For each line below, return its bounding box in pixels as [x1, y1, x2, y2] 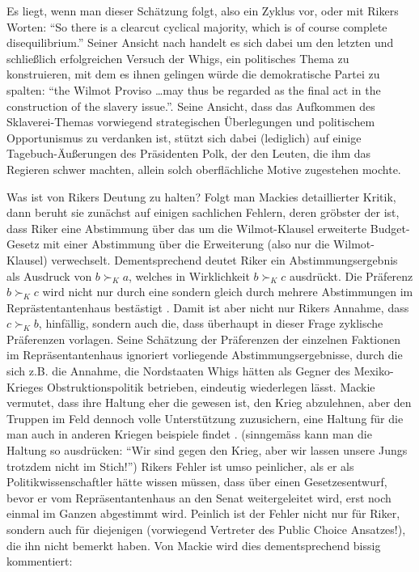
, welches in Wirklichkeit [129, 267, 250, 284]
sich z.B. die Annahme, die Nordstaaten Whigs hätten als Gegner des [6, 362, 351, 379]
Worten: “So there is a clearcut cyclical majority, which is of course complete [6, 18, 387, 35]
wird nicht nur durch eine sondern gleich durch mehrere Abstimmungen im [42, 283, 413, 300]
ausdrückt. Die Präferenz [290, 267, 413, 284]
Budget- [370, 219, 410, 236]
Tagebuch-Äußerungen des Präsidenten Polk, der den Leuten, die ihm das [6, 145, 371, 162]
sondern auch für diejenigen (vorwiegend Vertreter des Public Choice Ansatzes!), [6, 521, 406, 537]
